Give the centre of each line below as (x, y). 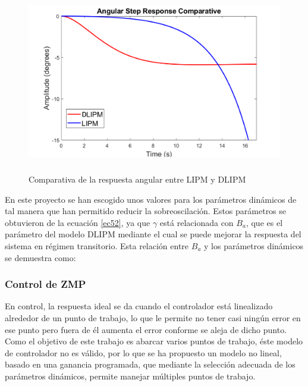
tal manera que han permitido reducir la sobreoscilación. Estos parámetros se (146, 211)
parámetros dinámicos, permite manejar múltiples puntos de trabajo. (130, 376)
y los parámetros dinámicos (254, 245)
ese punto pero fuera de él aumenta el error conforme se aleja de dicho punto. (146, 329)
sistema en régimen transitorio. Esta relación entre (97, 245)
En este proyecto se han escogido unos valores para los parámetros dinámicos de (151, 199)
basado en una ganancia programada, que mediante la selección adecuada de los (150, 364)
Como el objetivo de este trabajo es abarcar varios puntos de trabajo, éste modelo (154, 341)
